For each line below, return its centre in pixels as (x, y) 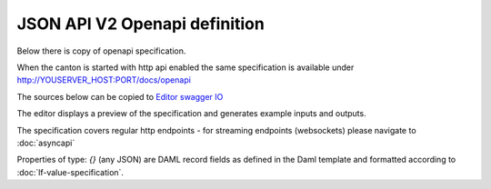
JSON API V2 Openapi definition (141, 24)
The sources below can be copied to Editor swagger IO (120, 96)
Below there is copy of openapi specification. (101, 51)
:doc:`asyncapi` (46, 143)
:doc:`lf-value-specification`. (70, 172)
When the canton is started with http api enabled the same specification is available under (185, 67)
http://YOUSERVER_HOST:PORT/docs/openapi (104, 80)
